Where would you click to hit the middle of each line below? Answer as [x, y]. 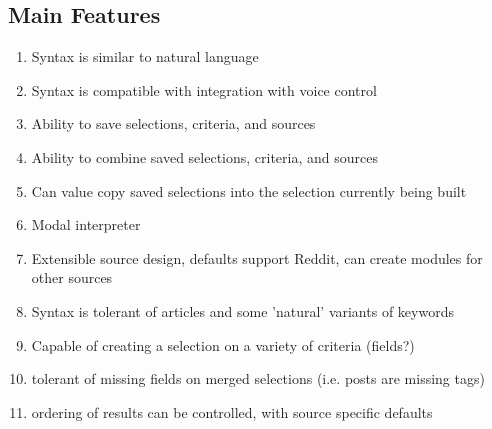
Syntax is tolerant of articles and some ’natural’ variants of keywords [242, 310]
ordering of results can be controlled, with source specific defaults [232, 411]
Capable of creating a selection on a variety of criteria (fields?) [223, 344]
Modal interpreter [86, 224]
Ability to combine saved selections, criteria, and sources [204, 156]
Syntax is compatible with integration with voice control [204, 89]
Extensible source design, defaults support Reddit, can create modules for [257, 257]
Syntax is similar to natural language [145, 56]
